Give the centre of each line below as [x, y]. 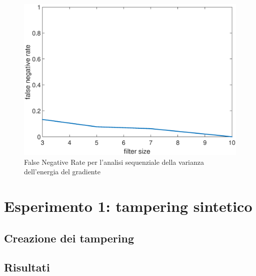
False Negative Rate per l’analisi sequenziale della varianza [114, 162]
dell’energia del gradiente [62, 172]
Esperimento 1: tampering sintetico [128, 206]
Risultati [27, 267]
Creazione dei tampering [69, 238]
